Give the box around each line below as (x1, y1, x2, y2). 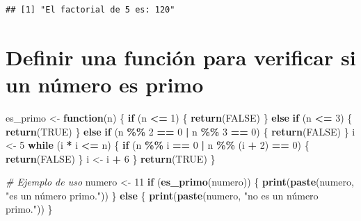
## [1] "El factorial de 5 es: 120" (6, 5, 175, 15)
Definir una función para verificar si (6, 42, 356, 71)
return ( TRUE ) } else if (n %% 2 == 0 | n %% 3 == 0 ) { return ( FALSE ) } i (6, 124, 355, 138)
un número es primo (6, 69, 204, 98)
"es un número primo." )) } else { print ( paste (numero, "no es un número (6, 188, 319, 202)
